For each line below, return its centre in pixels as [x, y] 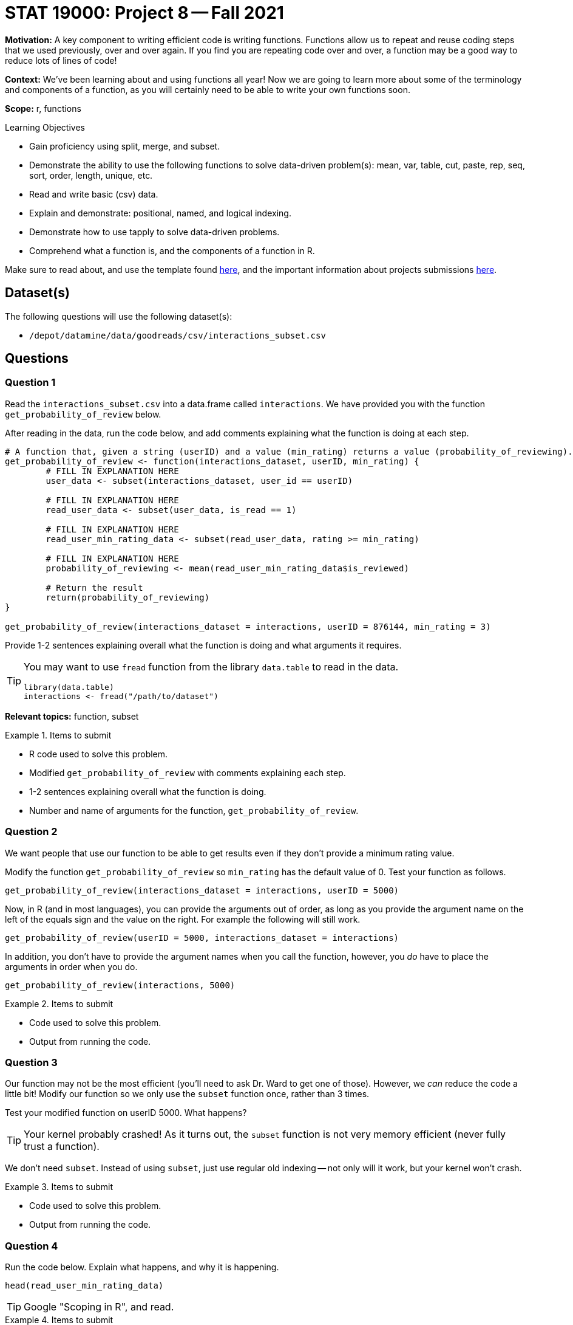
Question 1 [30, 383]
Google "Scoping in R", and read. [99, 1307]
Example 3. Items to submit [59, 1187]
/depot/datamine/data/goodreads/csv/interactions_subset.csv [178, 335]
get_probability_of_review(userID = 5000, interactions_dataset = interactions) [202, 938]
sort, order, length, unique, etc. [91, 175]
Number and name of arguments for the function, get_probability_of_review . [194, 810]
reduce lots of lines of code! [61, 60]
